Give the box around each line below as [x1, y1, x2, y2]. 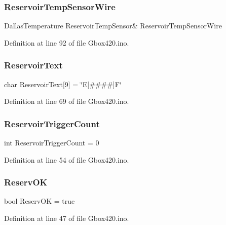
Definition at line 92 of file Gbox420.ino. [4, 37, 129, 48]
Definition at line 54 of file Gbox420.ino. [4, 154, 129, 165]
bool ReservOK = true [4, 196, 75, 206]
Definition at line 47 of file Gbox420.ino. [4, 213, 129, 223]
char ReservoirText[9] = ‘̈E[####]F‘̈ [4, 79, 122, 89]
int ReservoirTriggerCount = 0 [4, 137, 99, 148]
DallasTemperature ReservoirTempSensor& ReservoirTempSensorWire [4, 20, 222, 31]
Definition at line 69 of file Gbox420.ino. [4, 96, 129, 106]
